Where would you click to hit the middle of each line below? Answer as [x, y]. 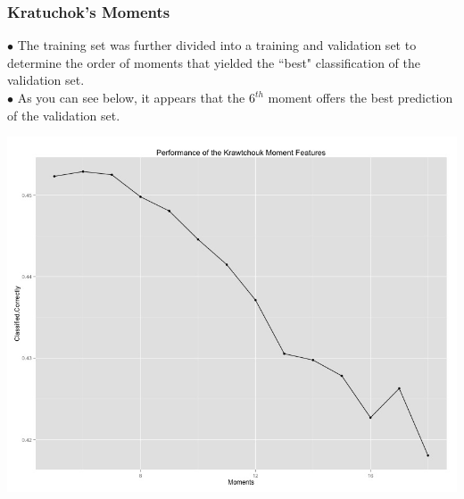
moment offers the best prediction [360, 97]
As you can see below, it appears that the [131, 97]
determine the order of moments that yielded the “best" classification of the [214, 62]
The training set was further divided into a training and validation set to [217, 45]
